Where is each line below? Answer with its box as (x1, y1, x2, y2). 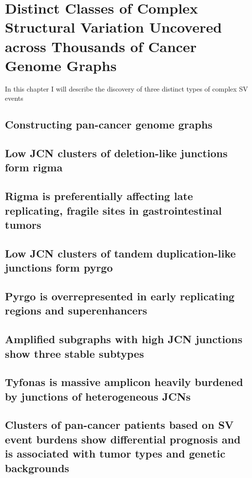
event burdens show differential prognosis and (5, 431, 241, 446)
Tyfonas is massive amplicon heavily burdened (5, 374, 243, 389)
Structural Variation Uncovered (5, 17, 222, 37)
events (5, 93, 23, 103)
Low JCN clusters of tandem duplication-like (5, 245, 236, 260)
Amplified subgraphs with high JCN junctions (5, 331, 243, 347)
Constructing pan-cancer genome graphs (5, 117, 213, 132)
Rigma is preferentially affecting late (5, 188, 193, 203)
